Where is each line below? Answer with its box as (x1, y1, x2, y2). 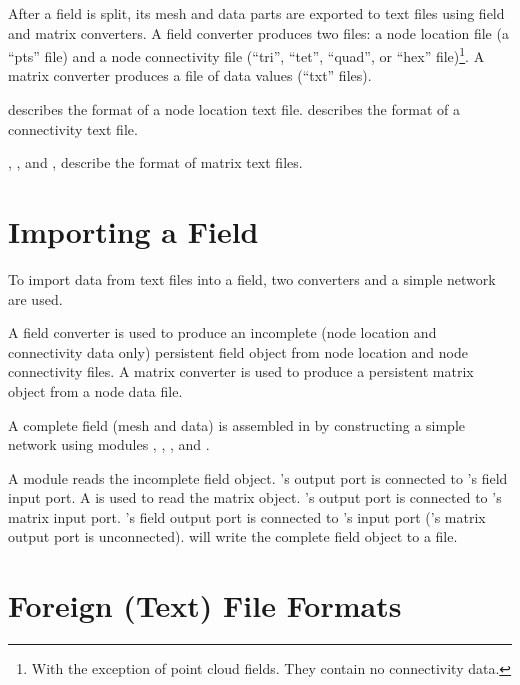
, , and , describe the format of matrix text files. (8, 152, 303, 173)
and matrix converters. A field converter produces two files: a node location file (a (8, 22, 509, 43)
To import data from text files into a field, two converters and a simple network (8, 268, 496, 289)
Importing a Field (8, 211, 259, 251)
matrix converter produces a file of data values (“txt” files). (8, 65, 372, 86)
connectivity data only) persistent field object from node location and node (8, 341, 468, 362)
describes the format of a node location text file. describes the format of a (8, 99, 460, 120)
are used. (8, 288, 63, 309)
